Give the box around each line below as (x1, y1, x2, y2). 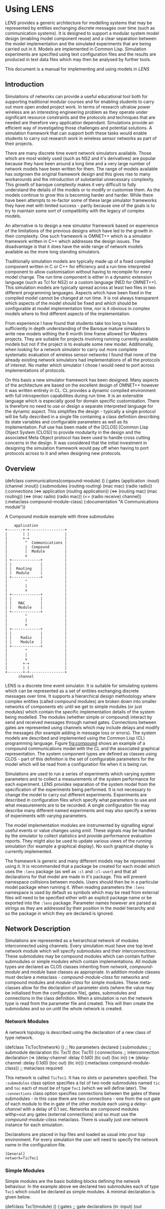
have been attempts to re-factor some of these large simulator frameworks (5, 197, 157, 203)
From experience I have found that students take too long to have (5, 320, 138, 326)
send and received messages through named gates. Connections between (5, 719, 157, 725)
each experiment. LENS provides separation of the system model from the (5, 781, 156, 787)
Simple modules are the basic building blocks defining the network (5, 1178, 140, 1184)
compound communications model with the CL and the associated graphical (5, 746, 160, 751)
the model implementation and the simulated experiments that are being (5, 40, 151, 46)
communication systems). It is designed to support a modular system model (5, 30, 159, 36)
